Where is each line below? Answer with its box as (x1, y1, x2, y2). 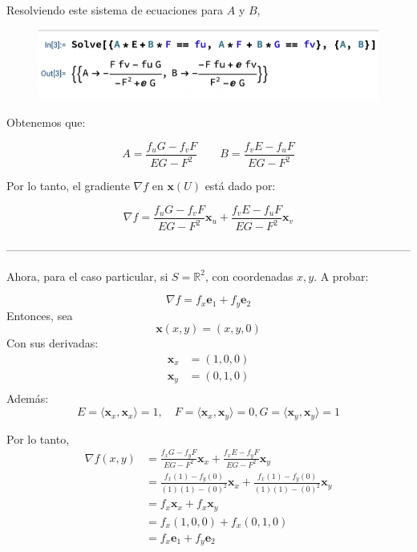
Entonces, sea (6, 306, 73, 323)
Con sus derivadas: (6, 335, 99, 351)
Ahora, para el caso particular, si (6, 267, 168, 284)
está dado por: (204, 177, 276, 194)
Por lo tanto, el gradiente (6, 177, 130, 194)
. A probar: (314, 267, 369, 284)
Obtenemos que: (6, 114, 86, 131)
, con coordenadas (204, 267, 294, 284)
